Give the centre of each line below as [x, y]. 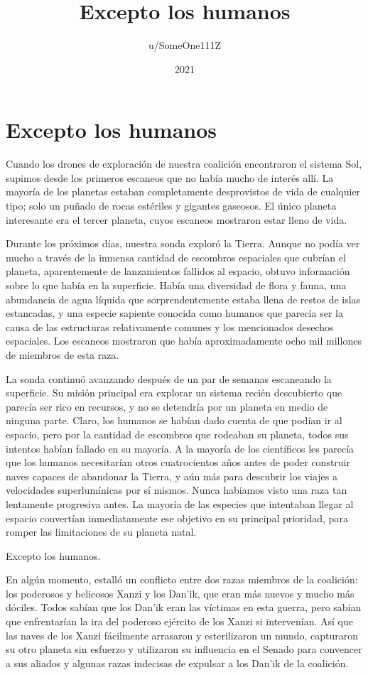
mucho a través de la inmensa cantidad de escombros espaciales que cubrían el [176, 257]
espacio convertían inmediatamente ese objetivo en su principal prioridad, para [177, 518]
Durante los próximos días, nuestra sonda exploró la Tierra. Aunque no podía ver [183, 243]
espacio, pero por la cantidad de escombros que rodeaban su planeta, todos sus [177, 434]
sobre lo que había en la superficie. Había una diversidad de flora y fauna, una [176, 285]
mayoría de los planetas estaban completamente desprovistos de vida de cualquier [183, 191]
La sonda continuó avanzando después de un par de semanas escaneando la [169, 378]
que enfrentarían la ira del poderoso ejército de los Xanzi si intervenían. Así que [179, 621]
